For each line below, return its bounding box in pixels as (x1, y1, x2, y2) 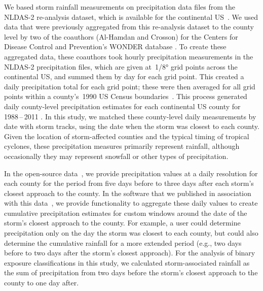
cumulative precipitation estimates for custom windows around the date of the (4, 207, 247, 218)
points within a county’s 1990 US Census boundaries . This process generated (4, 91, 247, 102)
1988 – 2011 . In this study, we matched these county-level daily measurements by (4, 111, 256, 121)
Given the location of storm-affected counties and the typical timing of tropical (4, 131, 249, 141)
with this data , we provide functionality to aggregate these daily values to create (4, 198, 258, 208)
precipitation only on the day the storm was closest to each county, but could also (4, 228, 258, 238)
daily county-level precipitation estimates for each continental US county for (4, 101, 241, 111)
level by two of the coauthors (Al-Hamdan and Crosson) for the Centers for (4, 31, 238, 42)
